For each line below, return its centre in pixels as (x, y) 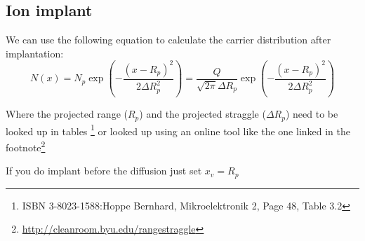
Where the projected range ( (67, 114)
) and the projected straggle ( (203, 114)
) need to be (312, 114)
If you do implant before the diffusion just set (104, 171)
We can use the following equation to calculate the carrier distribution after (168, 40)
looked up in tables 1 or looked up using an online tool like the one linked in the (178, 130)
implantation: (35, 53)
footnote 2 (26, 146)
